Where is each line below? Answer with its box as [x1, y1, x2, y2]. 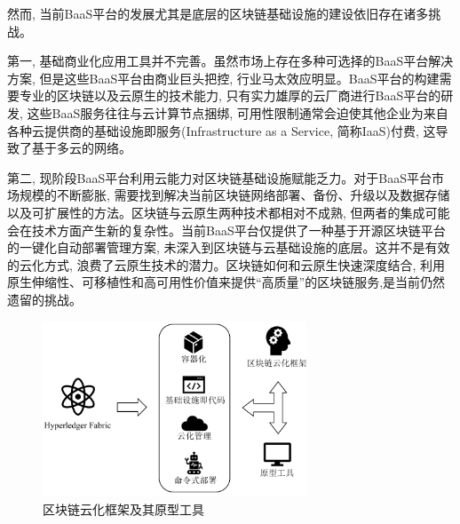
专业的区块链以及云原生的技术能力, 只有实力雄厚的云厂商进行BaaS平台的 [19, 86, 441, 105]
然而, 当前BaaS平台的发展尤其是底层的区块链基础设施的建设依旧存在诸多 [7, 4, 429, 22]
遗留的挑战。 [7, 290, 82, 308]
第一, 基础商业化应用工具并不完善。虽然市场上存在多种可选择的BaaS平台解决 [7, 52, 454, 70]
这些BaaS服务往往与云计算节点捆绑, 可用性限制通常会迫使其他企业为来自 [27, 103, 448, 122]
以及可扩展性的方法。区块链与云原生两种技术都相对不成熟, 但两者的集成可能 [7, 202, 450, 221]
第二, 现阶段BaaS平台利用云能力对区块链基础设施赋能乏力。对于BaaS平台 [7, 168, 432, 187]
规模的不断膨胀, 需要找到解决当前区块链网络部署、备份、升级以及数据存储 [19, 186, 450, 204]
